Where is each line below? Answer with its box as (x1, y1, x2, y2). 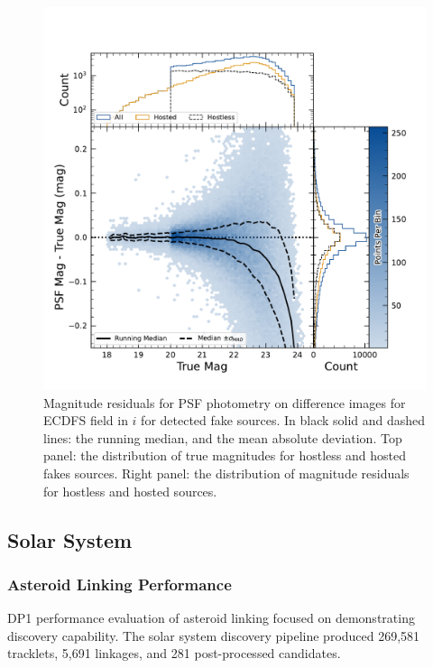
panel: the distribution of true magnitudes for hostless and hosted (43, 446, 406, 465)
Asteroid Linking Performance (7, 572, 232, 595)
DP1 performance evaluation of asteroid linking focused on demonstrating (7, 608, 415, 627)
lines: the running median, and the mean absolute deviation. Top (43, 428, 402, 447)
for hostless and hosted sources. (43, 481, 217, 500)
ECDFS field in (43, 411, 128, 430)
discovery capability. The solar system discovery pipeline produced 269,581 (7, 626, 420, 645)
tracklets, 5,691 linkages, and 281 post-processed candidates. (7, 644, 341, 663)
